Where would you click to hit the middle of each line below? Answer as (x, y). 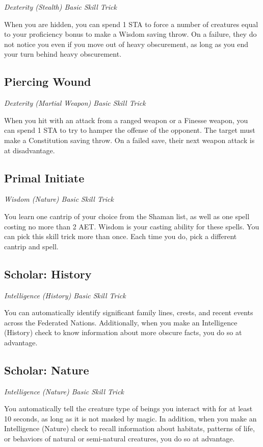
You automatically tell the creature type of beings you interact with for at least (128, 408)
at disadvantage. (30, 150)
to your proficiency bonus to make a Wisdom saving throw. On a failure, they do (130, 34)
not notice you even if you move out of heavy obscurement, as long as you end (126, 44)
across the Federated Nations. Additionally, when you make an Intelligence (121, 322)
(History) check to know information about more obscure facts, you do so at (123, 332)
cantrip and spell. (31, 246)
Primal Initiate (44, 178)
